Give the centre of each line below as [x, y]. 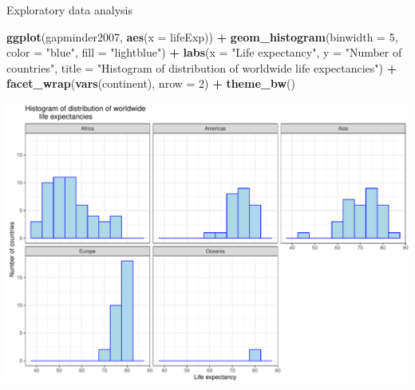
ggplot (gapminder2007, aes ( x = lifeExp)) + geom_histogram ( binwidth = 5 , [202, 36]
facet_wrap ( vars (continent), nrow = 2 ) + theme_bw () [151, 83]
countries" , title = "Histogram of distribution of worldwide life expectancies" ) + [202, 67]
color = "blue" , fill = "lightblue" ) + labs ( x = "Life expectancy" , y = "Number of [204, 52]
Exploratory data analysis [69, 10]
